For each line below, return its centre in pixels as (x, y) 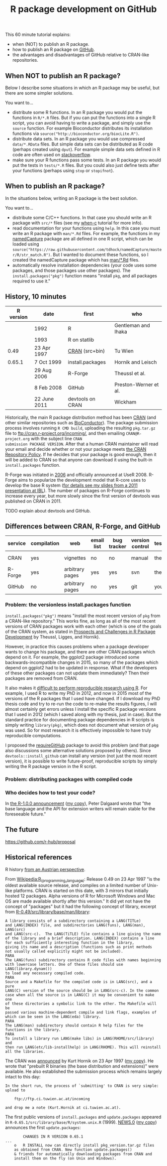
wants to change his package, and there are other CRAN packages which (80, 651)
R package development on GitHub (83, 9)
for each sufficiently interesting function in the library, (70, 943)
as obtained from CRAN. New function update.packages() (73, 1150)
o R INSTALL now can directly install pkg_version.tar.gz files (84, 1146)
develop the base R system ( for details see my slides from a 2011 (71, 485)
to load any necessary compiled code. (45, 973)
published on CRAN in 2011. (33, 501)
